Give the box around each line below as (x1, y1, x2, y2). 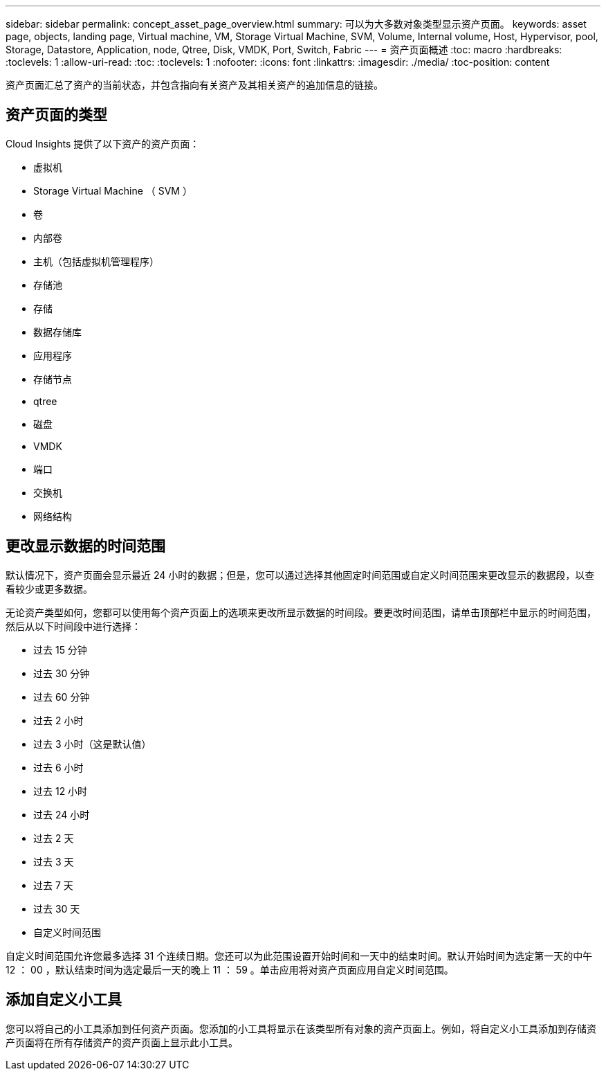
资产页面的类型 (6, 106, 107, 124)
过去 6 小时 (33, 761, 84, 773)
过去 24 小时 (33, 808, 90, 821)
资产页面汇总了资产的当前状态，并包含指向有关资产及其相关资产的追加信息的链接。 (6, 79, 383, 91)
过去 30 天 (33, 902, 80, 915)
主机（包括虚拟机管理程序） (33, 255, 159, 267)
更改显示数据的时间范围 (6, 537, 165, 555)
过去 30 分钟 (33, 667, 90, 679)
